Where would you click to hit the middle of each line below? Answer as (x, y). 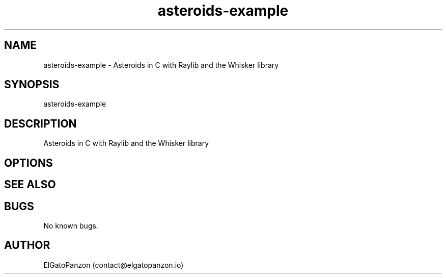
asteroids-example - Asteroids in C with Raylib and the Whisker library (161, 65)
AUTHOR (27, 245)
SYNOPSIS (32, 85)
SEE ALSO (30, 185)
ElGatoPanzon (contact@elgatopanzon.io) (114, 265)
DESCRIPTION (40, 123)
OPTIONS (29, 163)
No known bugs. (71, 225)
